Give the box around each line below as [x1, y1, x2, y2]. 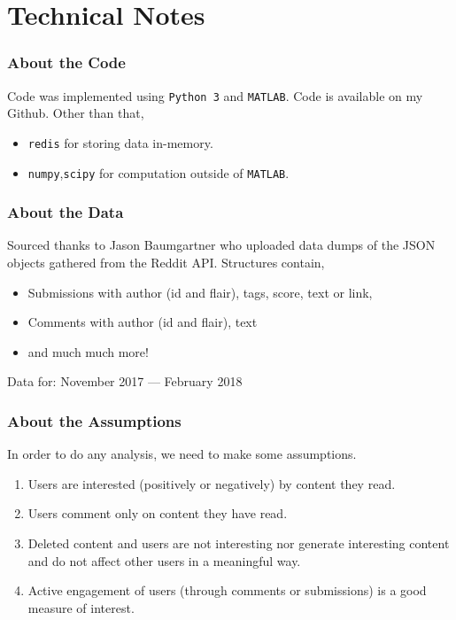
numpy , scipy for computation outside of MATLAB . [27, 163, 290, 182]
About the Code [7, 51, 126, 74]
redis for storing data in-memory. [27, 133, 213, 151]
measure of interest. [27, 598, 135, 616]
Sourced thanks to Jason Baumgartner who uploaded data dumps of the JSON [7, 236, 436, 254]
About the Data [7, 201, 124, 223]
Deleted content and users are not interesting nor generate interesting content [27, 533, 450, 552]
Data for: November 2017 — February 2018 [7, 372, 243, 391]
